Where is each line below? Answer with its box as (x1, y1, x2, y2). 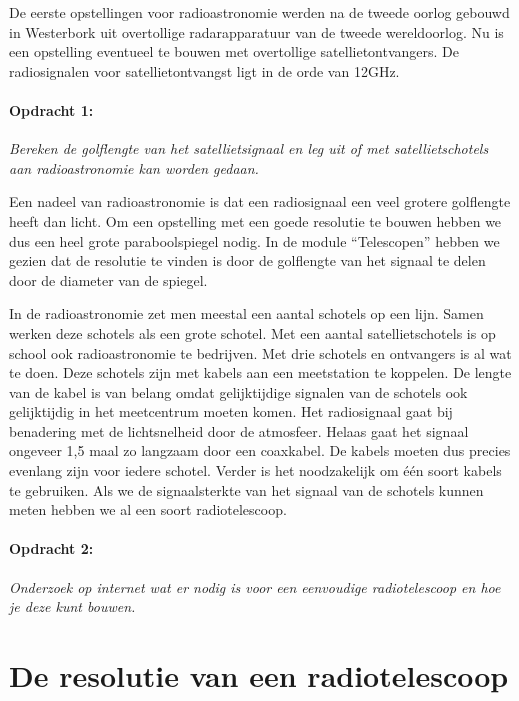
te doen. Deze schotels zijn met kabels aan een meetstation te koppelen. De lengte (9, 362, 512, 383)
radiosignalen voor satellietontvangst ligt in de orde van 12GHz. (9, 60, 400, 81)
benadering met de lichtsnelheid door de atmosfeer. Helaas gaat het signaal (9, 420, 469, 441)
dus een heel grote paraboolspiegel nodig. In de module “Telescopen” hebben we (9, 230, 500, 251)
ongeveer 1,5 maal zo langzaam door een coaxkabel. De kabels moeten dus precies (9, 440, 511, 461)
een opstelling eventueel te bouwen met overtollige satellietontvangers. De (9, 41, 460, 62)
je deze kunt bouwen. (9, 596, 136, 617)
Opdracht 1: (9, 99, 94, 120)
